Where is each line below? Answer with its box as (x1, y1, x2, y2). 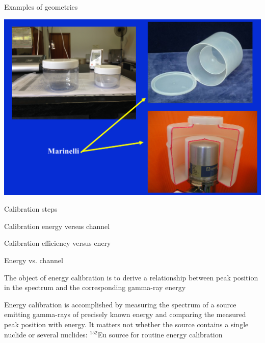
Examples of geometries (4, 2, 78, 12)
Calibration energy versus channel (4, 220, 110, 231)
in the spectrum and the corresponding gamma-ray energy (4, 282, 186, 293)
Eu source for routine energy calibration (97, 329, 223, 339)
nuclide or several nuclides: (4, 329, 88, 339)
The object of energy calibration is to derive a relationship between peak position (4, 272, 258, 282)
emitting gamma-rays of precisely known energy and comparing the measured (4, 309, 246, 320)
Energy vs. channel (4, 254, 63, 265)
